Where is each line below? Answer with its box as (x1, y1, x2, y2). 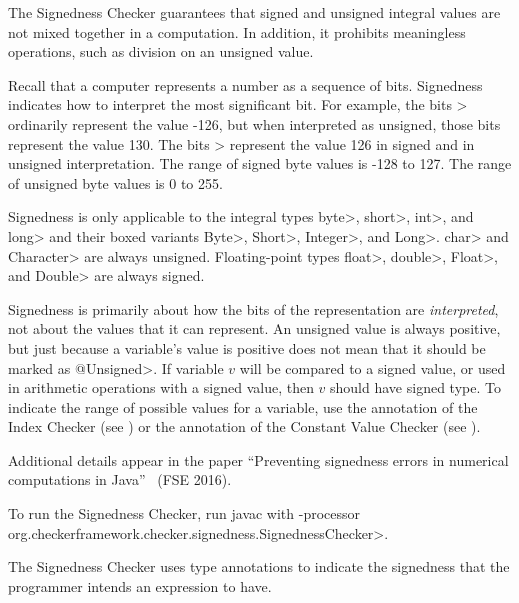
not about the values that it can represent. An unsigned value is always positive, (8, 318, 501, 339)
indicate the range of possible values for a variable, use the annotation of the (8, 396, 478, 417)
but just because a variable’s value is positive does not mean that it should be (8, 337, 486, 358)
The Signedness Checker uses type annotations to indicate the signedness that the (8, 556, 510, 577)
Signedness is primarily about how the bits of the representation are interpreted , (8, 298, 499, 319)
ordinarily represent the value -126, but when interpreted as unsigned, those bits (8, 113, 501, 134)
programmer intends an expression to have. (8, 575, 272, 596)
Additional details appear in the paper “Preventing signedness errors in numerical (8, 449, 509, 470)
